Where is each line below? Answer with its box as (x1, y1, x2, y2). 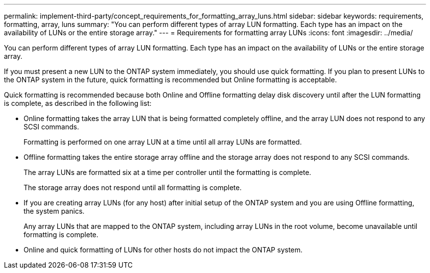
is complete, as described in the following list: (4, 99, 152, 107)
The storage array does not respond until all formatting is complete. (24, 183, 242, 192)
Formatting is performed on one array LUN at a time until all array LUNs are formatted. (24, 138, 302, 146)
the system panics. (24, 207, 85, 215)
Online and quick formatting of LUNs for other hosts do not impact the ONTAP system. (24, 246, 303, 254)
